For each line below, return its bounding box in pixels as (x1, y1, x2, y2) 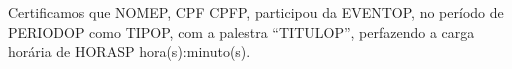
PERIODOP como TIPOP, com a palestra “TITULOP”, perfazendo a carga (8, 21, 475, 42)
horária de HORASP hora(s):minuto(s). (8, 41, 251, 62)
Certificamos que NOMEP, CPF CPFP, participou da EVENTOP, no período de (8, 2, 504, 22)
